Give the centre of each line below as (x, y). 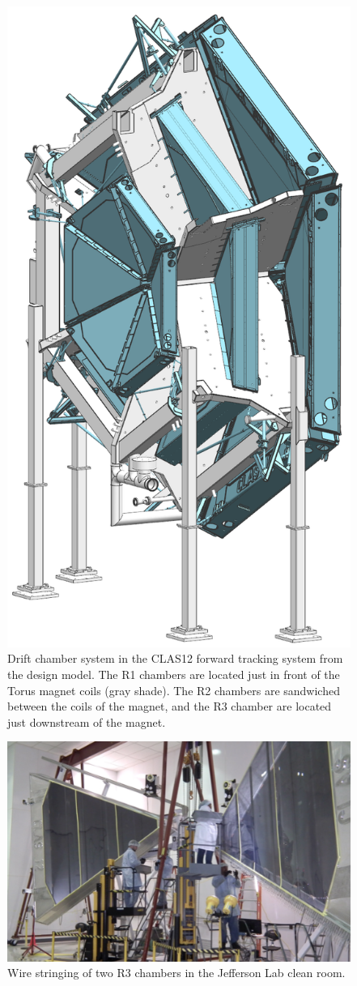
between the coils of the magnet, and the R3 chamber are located (170, 706)
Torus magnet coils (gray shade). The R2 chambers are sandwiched (174, 690)
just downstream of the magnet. (87, 721)
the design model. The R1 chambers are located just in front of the (174, 674)
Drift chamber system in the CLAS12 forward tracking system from (175, 658)
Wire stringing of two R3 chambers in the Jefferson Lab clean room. (176, 973)
